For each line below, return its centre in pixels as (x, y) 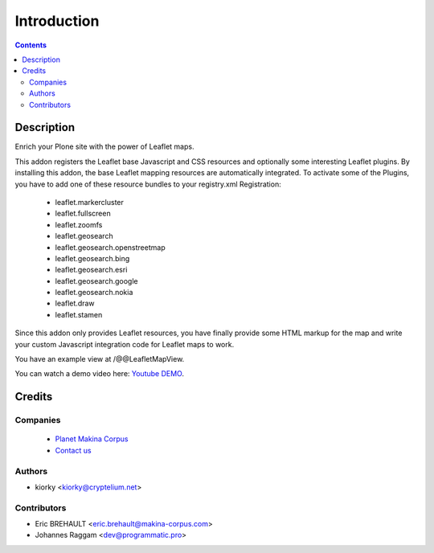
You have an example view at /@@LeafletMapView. (100, 359)
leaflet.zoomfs (79, 224)
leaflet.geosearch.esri (91, 270)
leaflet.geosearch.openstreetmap (110, 247)
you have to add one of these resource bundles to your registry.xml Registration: (148, 184)
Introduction (57, 21)
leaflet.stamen (79, 314)
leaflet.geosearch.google (96, 281)
